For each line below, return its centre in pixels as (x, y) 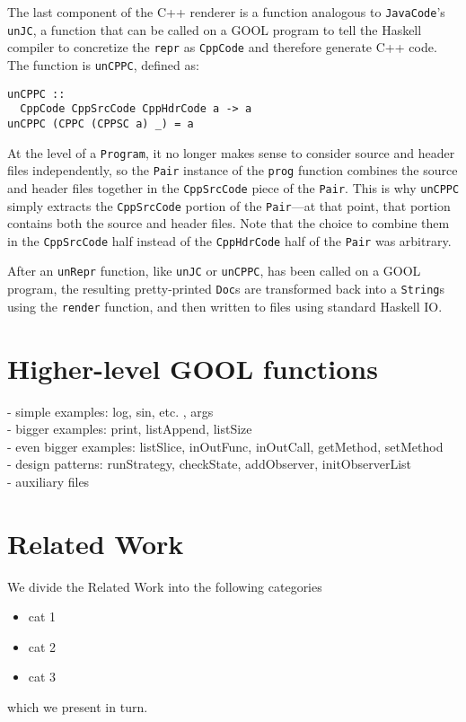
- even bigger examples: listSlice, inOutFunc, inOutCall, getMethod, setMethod (225, 446)
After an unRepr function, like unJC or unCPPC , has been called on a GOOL (214, 271)
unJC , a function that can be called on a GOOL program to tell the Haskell (215, 29)
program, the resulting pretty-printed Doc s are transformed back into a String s (226, 289)
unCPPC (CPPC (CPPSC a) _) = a (101, 123)
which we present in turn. (78, 707)
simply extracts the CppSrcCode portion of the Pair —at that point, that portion (229, 205)
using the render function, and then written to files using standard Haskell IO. (225, 306)
